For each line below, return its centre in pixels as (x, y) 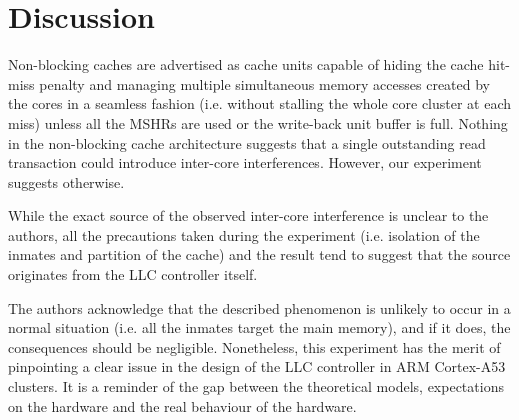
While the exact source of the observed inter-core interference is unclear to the (248, 215)
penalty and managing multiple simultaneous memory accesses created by (265, 83)
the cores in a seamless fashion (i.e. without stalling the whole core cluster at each (260, 103)
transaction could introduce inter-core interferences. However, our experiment (245, 162)
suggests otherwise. (66, 181)
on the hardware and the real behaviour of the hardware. (182, 405)
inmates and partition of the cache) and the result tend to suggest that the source (259, 254)
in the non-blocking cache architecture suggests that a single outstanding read (247, 142)
